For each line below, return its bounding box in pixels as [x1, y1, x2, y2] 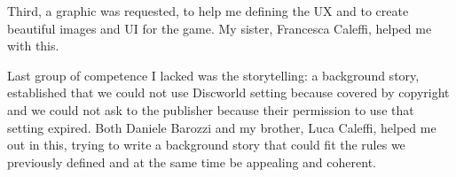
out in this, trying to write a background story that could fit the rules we [7, 135, 405, 154]
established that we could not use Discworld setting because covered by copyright [7, 83, 450, 102]
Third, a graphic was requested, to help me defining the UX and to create [7, 2, 409, 19]
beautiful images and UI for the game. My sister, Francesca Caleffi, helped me [7, 19, 432, 37]
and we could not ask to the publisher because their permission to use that [7, 100, 414, 119]
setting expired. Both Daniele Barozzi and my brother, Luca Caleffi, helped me [7, 118, 436, 136]
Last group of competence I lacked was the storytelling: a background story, [7, 65, 420, 84]
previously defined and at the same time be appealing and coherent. [7, 152, 376, 171]
